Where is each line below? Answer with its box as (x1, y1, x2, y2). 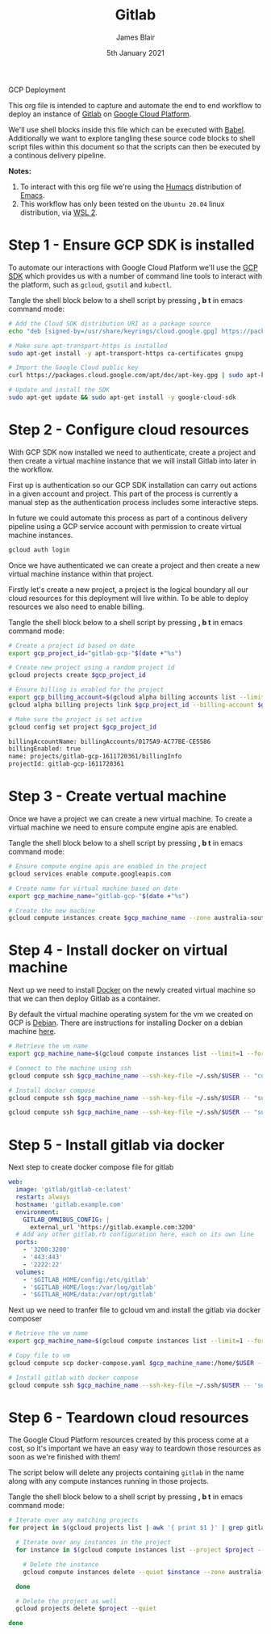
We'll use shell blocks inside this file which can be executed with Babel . (8, 124, 246, 134)
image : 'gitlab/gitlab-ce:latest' (15, 1186, 131, 1194)
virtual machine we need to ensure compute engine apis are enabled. (8, 822, 239, 832)
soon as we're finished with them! (8, 1452, 121, 1462)
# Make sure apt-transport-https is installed (8, 342, 168, 350)
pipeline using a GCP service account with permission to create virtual (8, 521, 242, 531)
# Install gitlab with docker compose (8, 1373, 139, 1382)
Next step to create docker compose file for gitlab (8, 1162, 174, 1172)
